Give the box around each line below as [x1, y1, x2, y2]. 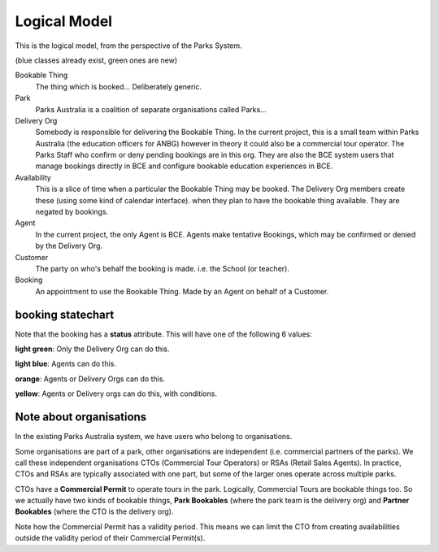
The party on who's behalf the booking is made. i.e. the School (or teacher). [35, 263, 290, 273]
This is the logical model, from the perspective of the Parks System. [15, 41, 243, 50]
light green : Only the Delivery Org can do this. [15, 344, 170, 354]
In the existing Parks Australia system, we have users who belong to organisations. [15, 432, 293, 441]
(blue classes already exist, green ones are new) [15, 55, 178, 65]
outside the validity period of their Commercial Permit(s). [15, 533, 206, 543]
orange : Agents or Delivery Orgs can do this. [15, 374, 166, 384]
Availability [15, 172, 52, 182]
